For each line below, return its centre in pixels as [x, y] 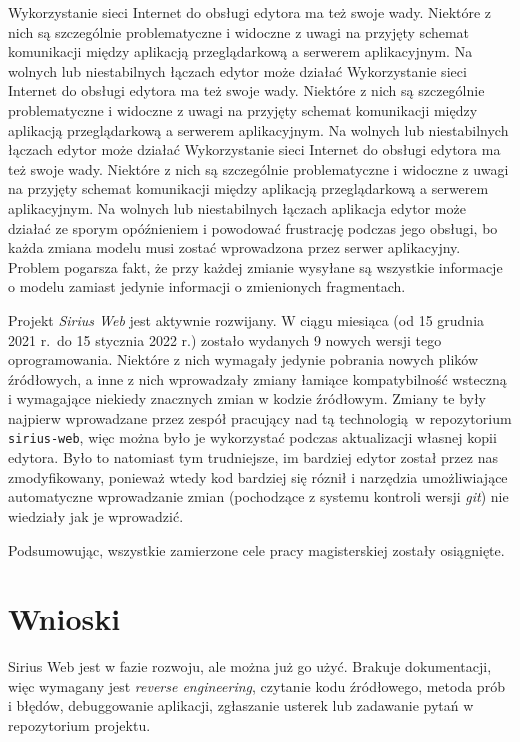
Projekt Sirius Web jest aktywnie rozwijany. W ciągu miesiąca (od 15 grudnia [246, 319]
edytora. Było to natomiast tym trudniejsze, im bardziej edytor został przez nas [253, 457]
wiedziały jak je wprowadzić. [96, 515]
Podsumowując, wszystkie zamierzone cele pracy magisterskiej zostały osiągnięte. [256, 549]
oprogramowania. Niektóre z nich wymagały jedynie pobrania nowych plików [243, 359]
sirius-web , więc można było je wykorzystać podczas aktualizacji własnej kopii [252, 437]
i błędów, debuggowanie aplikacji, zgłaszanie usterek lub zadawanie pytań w [241, 705]
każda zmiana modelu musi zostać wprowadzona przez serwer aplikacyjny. [234, 247]
